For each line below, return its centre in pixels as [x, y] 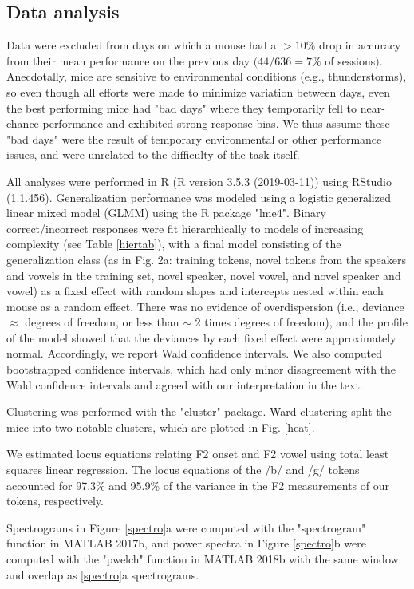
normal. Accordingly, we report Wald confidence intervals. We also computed [194, 353]
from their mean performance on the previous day [128, 60]
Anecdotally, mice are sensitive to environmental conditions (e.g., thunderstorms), [207, 76]
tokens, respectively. [55, 501]
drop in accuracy [360, 45]
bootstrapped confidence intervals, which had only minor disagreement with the [201, 369]
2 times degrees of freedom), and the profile [301, 322]
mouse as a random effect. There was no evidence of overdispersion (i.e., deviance [205, 306]
